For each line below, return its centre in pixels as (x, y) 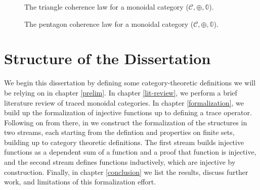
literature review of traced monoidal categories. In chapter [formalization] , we (124, 102)
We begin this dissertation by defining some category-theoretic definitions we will (130, 83)
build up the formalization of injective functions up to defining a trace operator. (128, 112)
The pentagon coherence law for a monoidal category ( (109, 23)
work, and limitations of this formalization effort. (80, 182)
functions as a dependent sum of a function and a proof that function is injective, (130, 152)
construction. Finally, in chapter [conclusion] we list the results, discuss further (126, 172)
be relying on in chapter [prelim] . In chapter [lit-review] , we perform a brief (121, 92)
